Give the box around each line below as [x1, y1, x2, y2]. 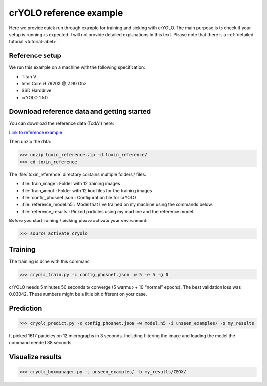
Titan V [21, 73, 37, 79]
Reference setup [9, 52, 62, 60]
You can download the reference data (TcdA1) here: [9, 120, 114, 126]
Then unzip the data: [9, 139, 51, 145]
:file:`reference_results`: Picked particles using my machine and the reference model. [21, 208, 195, 214]
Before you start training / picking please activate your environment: [9, 218, 148, 223]
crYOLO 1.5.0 [21, 94, 48, 100]
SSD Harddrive [21, 87, 52, 94]
